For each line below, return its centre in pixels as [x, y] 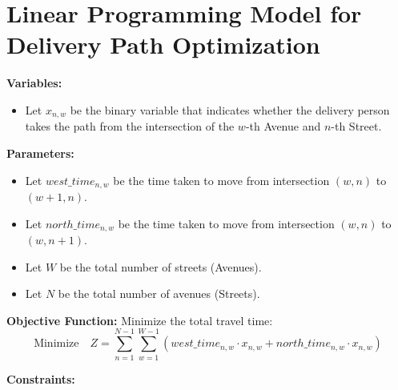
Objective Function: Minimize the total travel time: [140, 320]
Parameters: [40, 153]
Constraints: [41, 378]
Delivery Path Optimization [163, 44]
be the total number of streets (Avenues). [161, 266]
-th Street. [356, 126]
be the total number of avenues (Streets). [159, 294]
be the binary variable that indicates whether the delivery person [230, 109]
